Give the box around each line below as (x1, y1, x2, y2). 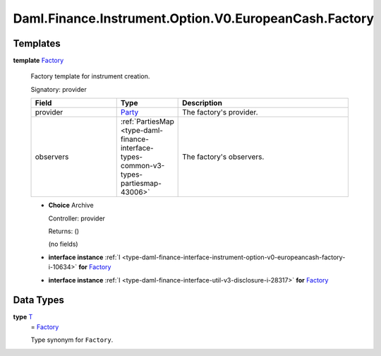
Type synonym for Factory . (30, 336, 114, 344)
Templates (13, 37, 61, 49)
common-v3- (120, 161, 165, 171)
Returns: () (48, 227, 80, 236)
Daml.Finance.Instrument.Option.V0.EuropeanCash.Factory (13, 11, 374, 26)
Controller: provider (48, 214, 106, 222)
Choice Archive (48, 201, 95, 210)
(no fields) (48, 240, 78, 249)
